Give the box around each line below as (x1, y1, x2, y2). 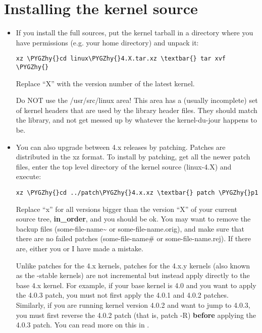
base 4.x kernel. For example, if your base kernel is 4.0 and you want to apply (16, 280, 256, 290)
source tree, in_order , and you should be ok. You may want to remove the (16, 213, 251, 224)
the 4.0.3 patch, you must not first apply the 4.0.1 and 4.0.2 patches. (16, 290, 229, 300)
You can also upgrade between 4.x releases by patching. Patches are (16, 141, 226, 152)
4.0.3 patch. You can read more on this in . (16, 319, 149, 330)
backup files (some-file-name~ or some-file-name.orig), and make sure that (16, 223, 245, 234)
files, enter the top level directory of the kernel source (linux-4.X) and (16, 161, 232, 172)
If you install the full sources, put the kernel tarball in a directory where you (16, 27, 253, 38)
